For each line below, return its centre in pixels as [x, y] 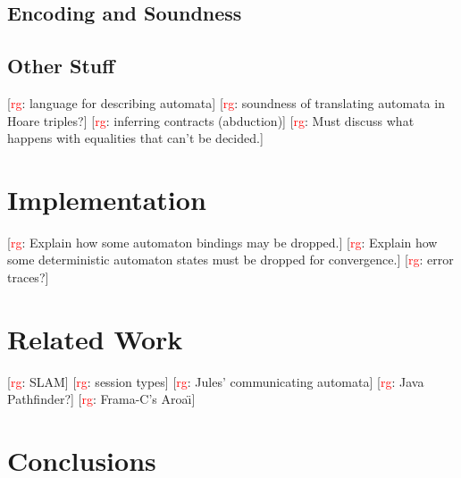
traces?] [28, 277]
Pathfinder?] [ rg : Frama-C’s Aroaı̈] [101, 399]
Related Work [95, 338]
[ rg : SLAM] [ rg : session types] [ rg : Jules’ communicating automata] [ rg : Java [216, 381]
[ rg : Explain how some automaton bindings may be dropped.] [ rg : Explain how [222, 242]
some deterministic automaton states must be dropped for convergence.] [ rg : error [230, 260]
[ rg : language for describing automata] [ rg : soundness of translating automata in [226, 102]
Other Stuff [61, 66]
